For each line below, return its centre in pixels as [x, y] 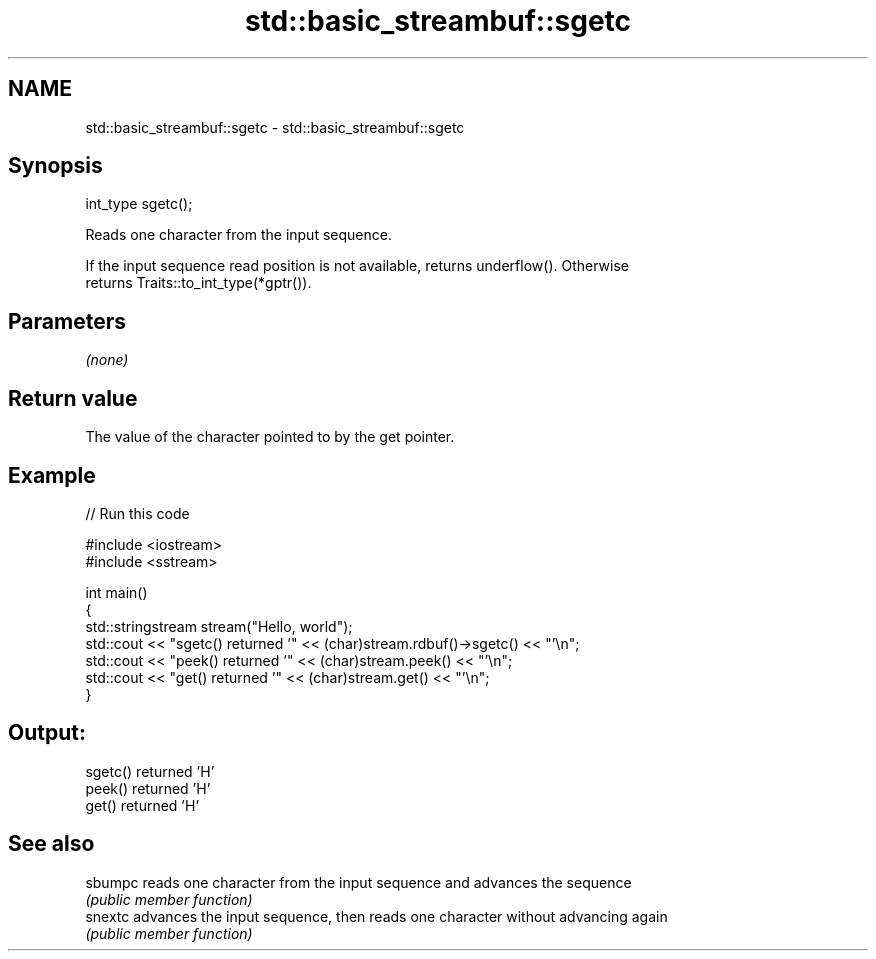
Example [52, 475]
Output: [47, 733]
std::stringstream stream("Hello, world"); [219, 626]
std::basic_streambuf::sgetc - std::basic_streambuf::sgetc [275, 127]
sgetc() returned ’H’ [150, 771]
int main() [116, 592]
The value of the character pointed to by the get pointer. [270, 437]
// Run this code [137, 513]
